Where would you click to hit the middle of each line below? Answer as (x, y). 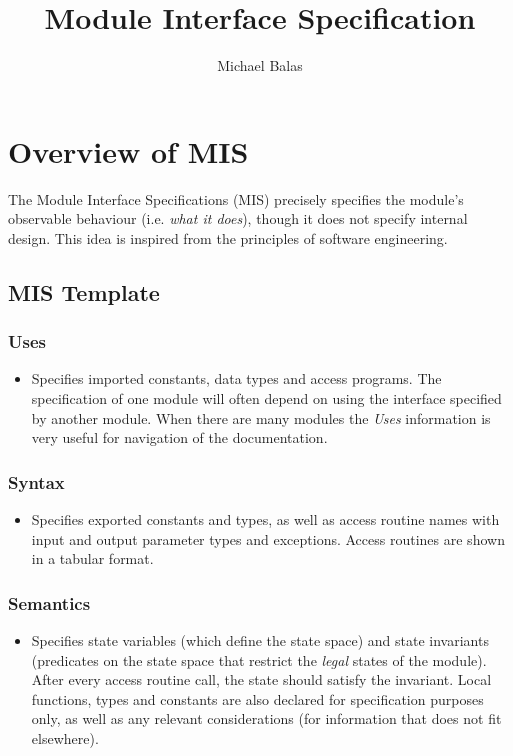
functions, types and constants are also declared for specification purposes (257, 698)
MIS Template (84, 291)
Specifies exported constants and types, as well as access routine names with (265, 519)
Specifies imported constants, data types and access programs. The (236, 378)
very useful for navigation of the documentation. (179, 437)
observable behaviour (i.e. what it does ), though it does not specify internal (238, 218)
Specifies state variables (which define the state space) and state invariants (260, 640)
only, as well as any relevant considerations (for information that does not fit (266, 718)
